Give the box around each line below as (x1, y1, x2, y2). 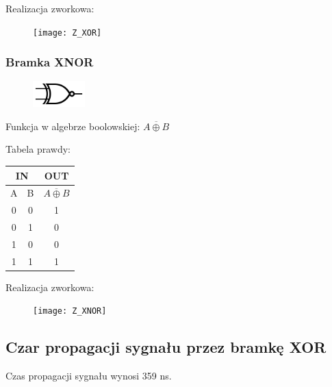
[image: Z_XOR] (33, 27, 102, 38)
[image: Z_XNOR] (33, 306, 107, 316)
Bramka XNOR (5, 53, 94, 71)
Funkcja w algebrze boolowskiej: (5, 118, 140, 133)
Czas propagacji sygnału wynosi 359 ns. (5, 369, 172, 383)
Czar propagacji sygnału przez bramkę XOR (5, 336, 327, 358)
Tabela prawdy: (5, 142, 71, 156)
